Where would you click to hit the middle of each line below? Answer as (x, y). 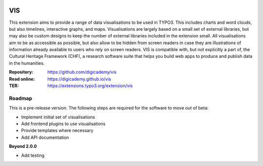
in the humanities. (27, 63)
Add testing (33, 155)
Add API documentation (45, 137)
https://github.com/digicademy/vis (82, 72)
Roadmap (21, 98)
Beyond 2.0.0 (23, 147)
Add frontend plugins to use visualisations (63, 124)
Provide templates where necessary (57, 130)
